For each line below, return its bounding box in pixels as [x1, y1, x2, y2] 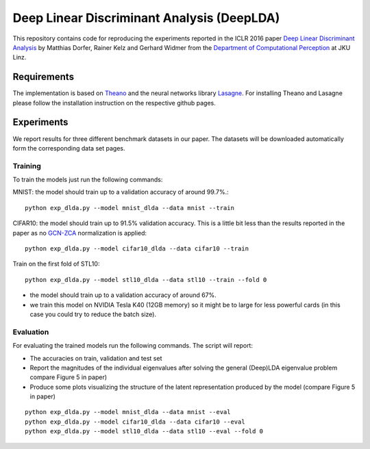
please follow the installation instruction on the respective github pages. [12, 99, 216, 107]
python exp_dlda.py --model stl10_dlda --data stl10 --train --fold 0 [25, 276, 267, 283]
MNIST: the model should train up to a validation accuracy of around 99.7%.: [12, 188, 229, 196]
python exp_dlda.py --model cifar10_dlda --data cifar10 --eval [25, 418, 246, 426]
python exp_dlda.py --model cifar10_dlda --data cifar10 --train [25, 245, 249, 253]
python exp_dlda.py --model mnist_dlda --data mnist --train [25, 204, 234, 211]
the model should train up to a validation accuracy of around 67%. [29, 291, 217, 299]
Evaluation [12, 327, 49, 337]
